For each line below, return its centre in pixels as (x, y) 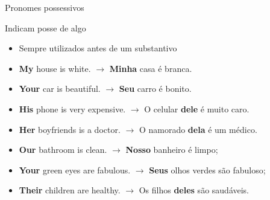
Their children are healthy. (70, 190)
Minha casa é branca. (151, 68)
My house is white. (55, 68)
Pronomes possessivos (45, 7)
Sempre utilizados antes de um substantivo (98, 48)
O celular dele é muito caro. (197, 108)
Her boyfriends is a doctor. (70, 129)
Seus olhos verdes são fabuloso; (207, 169)
